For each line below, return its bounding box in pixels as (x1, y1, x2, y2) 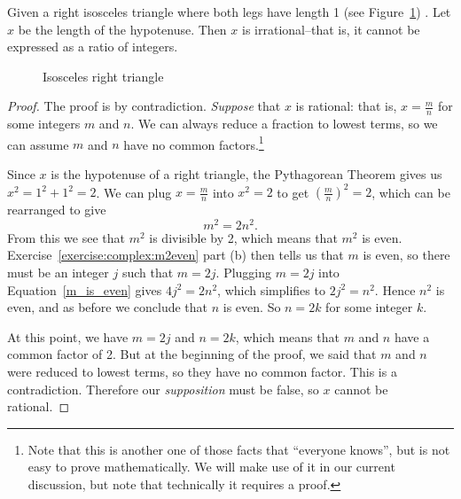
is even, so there (363, 246, 450, 264)
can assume (7, 135, 69, 153)
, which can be (371, 183, 450, 201)
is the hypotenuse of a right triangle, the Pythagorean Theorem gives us (51, 165, 442, 183)
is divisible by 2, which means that (149, 228, 338, 246)
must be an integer (7, 263, 109, 281)
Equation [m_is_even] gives (7, 280, 162, 299)
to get (277, 183, 309, 201)
